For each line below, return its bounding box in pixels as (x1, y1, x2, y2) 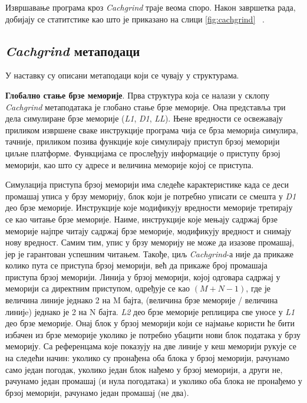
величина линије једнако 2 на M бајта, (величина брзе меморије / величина (5, 294, 278, 306)
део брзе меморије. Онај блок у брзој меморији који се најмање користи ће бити (5, 317, 295, 329)
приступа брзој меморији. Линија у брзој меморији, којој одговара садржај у (5, 270, 280, 283)
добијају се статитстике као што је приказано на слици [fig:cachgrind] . (5, 12, 265, 25)
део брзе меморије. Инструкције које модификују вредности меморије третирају (5, 201, 293, 214)
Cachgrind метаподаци (5, 41, 140, 60)
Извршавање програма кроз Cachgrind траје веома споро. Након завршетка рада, (5, 1, 296, 13)
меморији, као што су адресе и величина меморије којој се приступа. (5, 158, 254, 171)
